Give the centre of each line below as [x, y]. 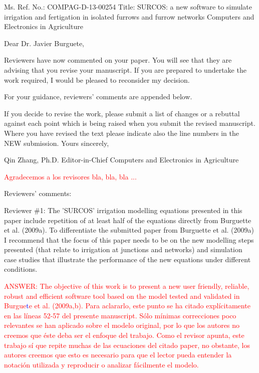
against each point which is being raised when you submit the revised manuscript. [130, 123]
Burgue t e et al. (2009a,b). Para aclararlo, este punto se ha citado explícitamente [127, 306]
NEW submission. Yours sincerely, [57, 143]
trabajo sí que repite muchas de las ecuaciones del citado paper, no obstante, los [127, 345]
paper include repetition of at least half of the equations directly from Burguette [128, 220]
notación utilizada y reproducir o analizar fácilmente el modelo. [101, 364]
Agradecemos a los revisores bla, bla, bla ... [70, 176]
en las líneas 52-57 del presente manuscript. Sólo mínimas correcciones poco [120, 315]
